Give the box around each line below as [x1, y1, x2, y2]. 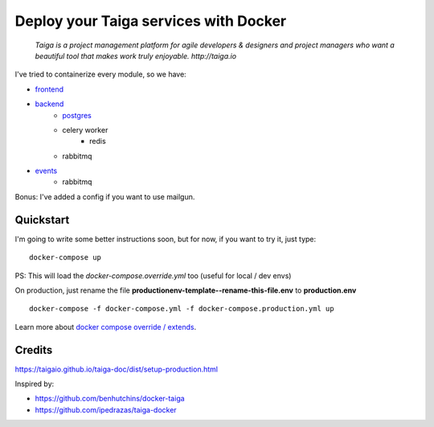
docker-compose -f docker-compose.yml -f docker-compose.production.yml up [29, 304, 334, 314]
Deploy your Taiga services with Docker [14, 12, 287, 30]
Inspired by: [14, 379, 55, 388]
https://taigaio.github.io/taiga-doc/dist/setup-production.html [14, 364, 219, 374]
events [35, 166, 58, 176]
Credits [14, 343, 53, 357]
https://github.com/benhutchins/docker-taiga [35, 394, 185, 404]
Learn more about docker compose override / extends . [14, 322, 197, 331]
